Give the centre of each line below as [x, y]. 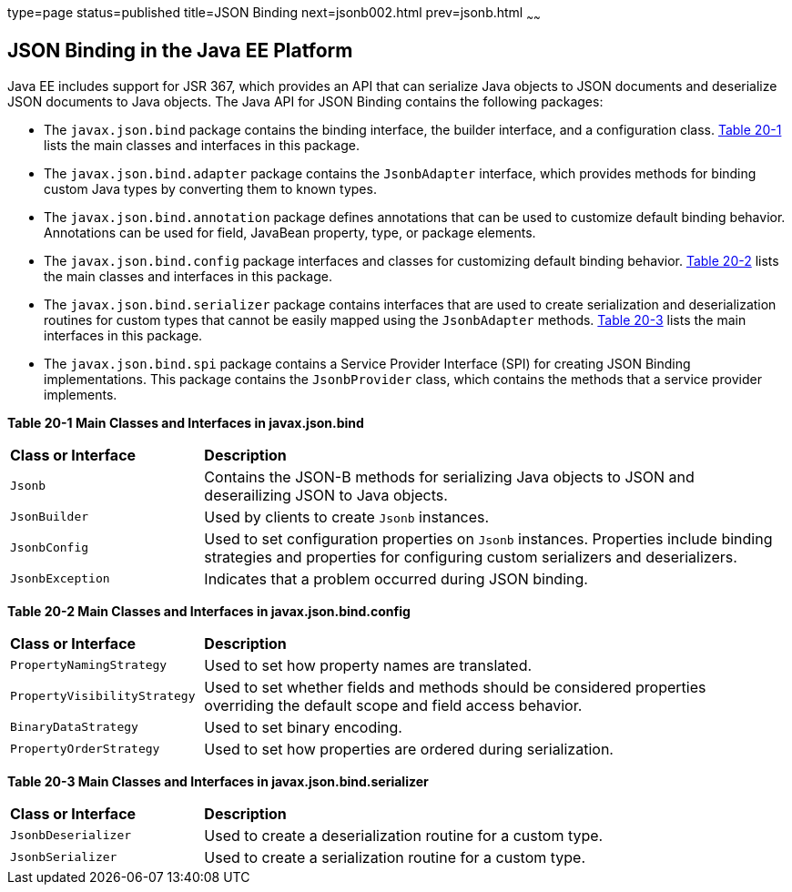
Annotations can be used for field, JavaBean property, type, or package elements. [290, 232]
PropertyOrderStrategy [85, 749]
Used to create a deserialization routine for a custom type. [404, 835]
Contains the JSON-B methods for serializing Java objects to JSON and [449, 476]
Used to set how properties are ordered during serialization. [409, 749]
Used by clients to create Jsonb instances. [347, 517]
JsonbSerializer [64, 857]
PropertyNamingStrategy [89, 665]
